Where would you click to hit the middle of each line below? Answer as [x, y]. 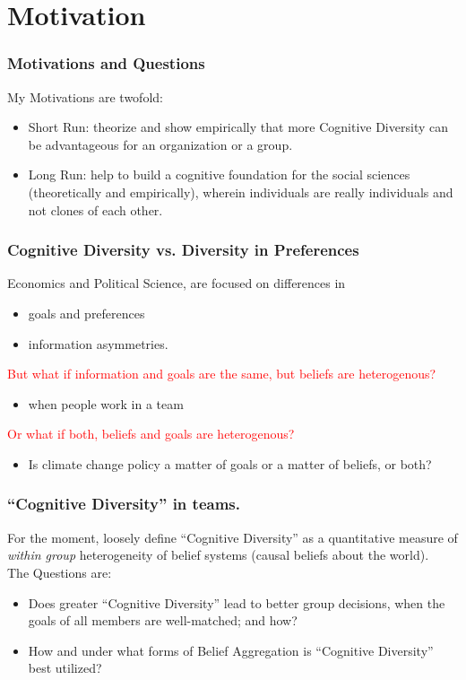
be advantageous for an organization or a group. [160, 144]
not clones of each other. [95, 209]
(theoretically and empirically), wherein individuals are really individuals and [241, 192]
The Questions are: [60, 572]
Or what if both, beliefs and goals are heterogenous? [151, 434]
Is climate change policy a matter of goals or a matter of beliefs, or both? [230, 463]
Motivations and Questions [106, 63]
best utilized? [65, 668]
